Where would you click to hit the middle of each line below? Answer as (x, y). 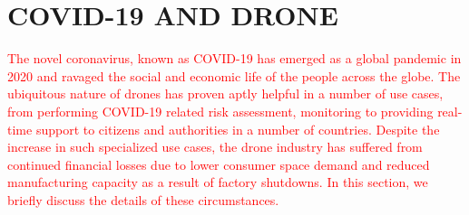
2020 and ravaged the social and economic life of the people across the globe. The (234, 75)
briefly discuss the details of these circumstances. (143, 199)
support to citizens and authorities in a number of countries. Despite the (238, 129)
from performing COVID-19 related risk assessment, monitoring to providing (220, 111)
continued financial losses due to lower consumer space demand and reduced (219, 164)
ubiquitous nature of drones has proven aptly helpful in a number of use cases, (225, 93)
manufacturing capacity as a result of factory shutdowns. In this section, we (218, 182)
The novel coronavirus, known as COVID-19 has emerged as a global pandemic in (234, 58)
